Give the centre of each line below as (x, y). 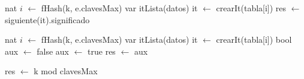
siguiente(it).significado (47, 19)
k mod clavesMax (66, 71)
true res (102, 51)
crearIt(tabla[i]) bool (254, 39)
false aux (53, 51)
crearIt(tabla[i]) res (251, 8)
